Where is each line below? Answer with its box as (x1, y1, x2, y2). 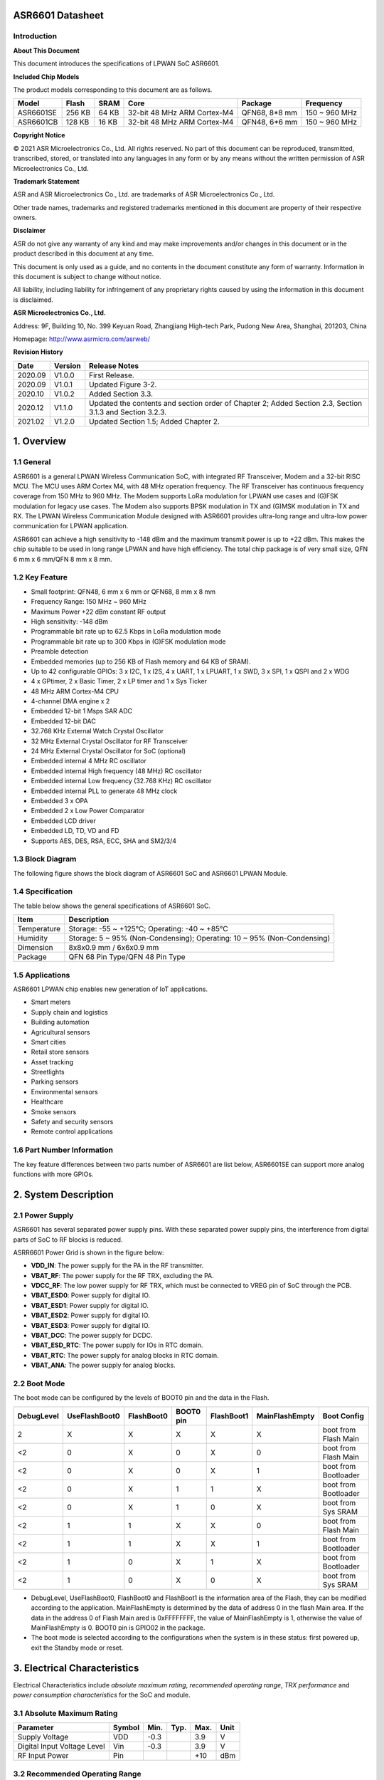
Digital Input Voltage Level (17, 1742, 106, 1752)
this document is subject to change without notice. (13, 273, 161, 281)
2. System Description (13, 1188, 114, 1200)
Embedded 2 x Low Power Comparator (31, 807, 145, 815)
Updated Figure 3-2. (89, 379, 157, 389)
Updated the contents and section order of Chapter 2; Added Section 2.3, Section (89, 398, 363, 408)
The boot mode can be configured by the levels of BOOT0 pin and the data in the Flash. (13, 1393, 270, 1402)
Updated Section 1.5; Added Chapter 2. (89, 417, 220, 426)
